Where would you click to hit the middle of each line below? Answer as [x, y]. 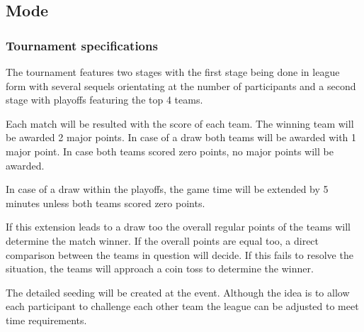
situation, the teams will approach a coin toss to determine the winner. [160, 269]
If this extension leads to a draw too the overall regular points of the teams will [178, 227]
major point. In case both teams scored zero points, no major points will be [170, 151]
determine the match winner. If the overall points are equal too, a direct [163, 240]
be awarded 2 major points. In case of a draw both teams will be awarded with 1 [181, 137]
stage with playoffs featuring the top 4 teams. [104, 100]
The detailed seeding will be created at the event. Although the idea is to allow [178, 292]
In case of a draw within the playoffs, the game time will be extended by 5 [167, 189]
